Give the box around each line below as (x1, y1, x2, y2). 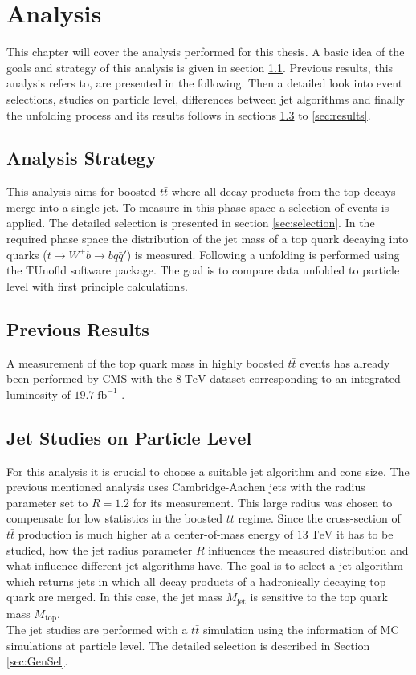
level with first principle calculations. (6, 277, 188, 294)
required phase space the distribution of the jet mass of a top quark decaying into (6, 230, 409, 247)
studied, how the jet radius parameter (6, 541, 193, 558)
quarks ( (6, 246, 47, 262)
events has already (300, 354, 390, 371)
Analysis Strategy (6, 145, 157, 170)
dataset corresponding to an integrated (210, 370, 401, 387)
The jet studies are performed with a (6, 621, 188, 638)
